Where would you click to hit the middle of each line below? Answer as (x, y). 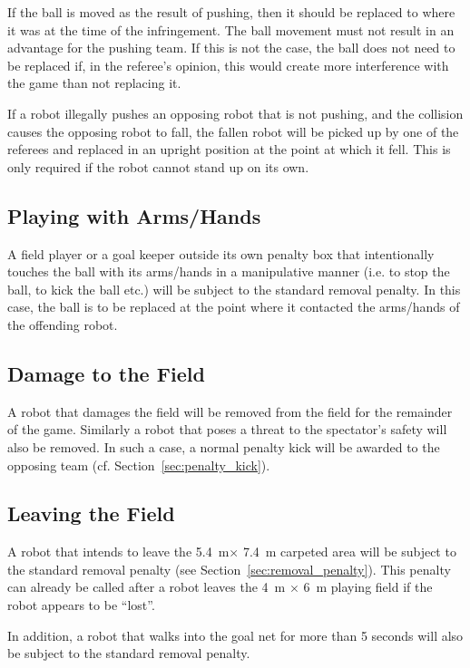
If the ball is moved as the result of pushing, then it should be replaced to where (231, 12)
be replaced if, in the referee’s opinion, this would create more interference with (228, 65)
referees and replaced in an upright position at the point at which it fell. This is (229, 149)
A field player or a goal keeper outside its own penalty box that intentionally (221, 253)
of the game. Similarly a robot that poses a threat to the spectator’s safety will (227, 429)
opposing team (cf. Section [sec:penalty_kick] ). (139, 465)
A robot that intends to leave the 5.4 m (118, 552)
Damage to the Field (106, 373)
